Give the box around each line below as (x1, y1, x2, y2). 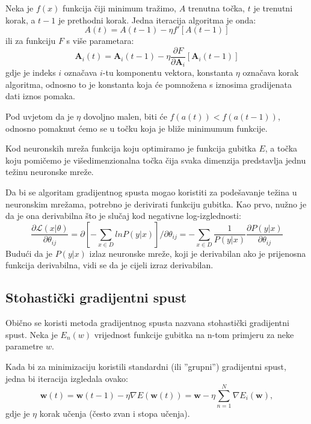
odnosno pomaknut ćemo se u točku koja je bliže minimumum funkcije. (5, 121, 268, 134)
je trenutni (253, 2, 293, 14)
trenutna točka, (188, 2, 245, 14)
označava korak (242, 66, 299, 79)
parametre (5, 340, 43, 352)
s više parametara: (66, 34, 134, 47)
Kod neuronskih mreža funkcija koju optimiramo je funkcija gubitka (5, 142, 256, 155)
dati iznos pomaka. (5, 90, 75, 102)
